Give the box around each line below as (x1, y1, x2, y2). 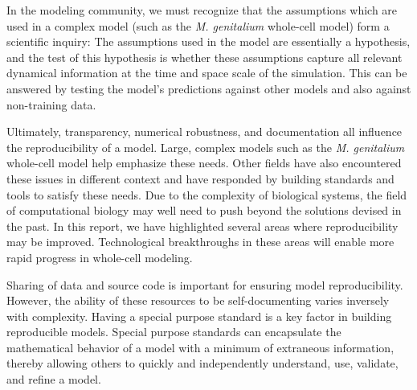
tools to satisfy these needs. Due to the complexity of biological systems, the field (6, 186, 407, 203)
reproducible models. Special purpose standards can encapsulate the (6, 323, 341, 340)
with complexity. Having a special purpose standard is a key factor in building (6, 307, 392, 324)
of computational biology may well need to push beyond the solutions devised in (6, 202, 402, 219)
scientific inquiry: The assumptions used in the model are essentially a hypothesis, (6, 33, 411, 50)
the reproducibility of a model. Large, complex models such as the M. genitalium (6, 138, 405, 155)
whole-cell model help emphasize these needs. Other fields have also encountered (6, 154, 402, 171)
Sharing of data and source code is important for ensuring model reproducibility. (6, 276, 403, 293)
